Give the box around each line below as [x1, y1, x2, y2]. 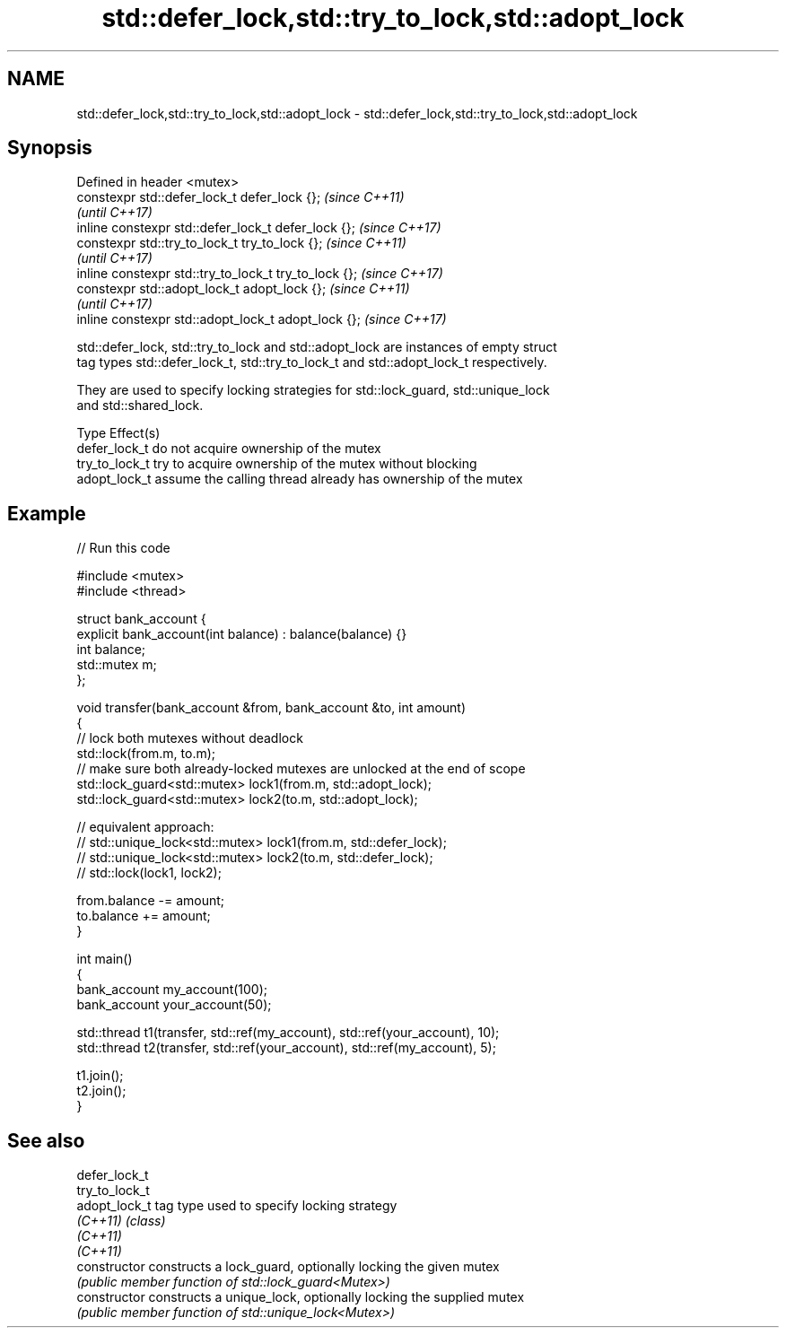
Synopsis [7, 136, 92, 160]
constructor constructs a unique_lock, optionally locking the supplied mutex [76, 1289, 525, 1305]
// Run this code [76, 540, 170, 556]
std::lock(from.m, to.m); [76, 746, 216, 762]
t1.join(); [76, 1068, 124, 1084]
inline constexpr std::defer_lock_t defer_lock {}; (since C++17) [76, 220, 441, 236]
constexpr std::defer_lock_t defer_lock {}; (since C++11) [76, 189, 405, 205]
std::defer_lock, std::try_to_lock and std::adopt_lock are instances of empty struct [76, 339, 557, 355]
